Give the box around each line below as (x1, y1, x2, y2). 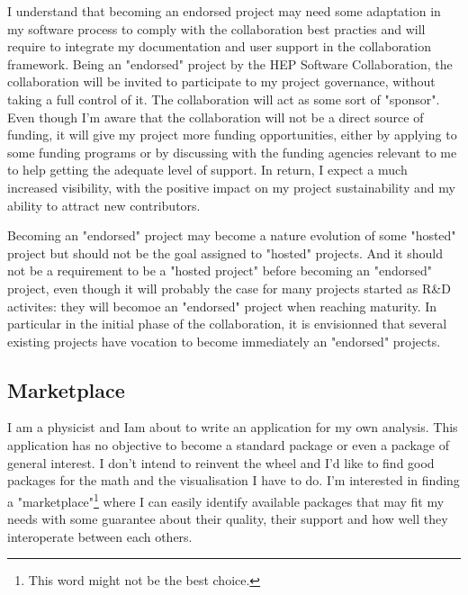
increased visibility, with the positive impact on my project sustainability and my (7, 177, 455, 196)
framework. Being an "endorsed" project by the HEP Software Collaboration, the (7, 54, 453, 73)
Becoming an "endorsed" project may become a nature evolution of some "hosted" (7, 226, 456, 245)
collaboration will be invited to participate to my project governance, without (7, 72, 436, 91)
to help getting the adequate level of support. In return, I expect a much (7, 160, 408, 179)
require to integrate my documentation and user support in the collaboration (7, 37, 431, 56)
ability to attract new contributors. (7, 195, 201, 214)
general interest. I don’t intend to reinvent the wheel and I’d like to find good (7, 453, 435, 472)
